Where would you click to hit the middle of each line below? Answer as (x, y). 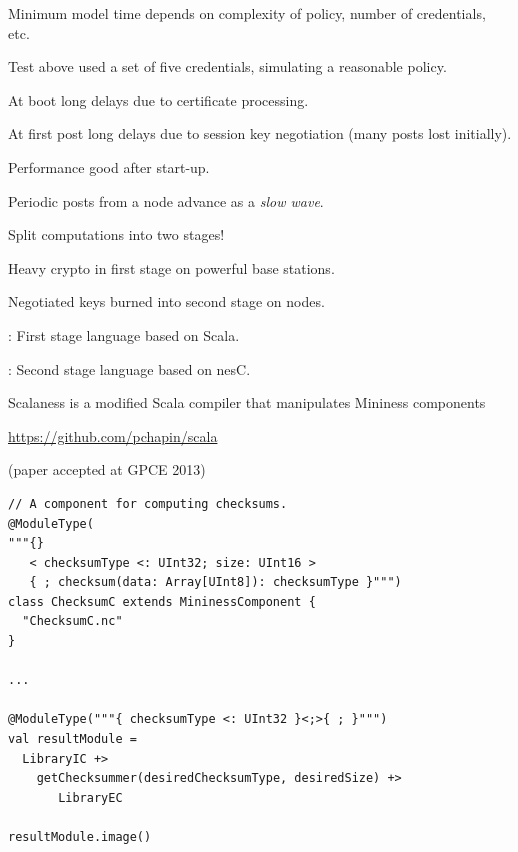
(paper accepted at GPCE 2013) (107, 469)
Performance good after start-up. (109, 166)
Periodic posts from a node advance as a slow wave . (166, 200)
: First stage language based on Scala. (124, 334)
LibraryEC (90, 797)
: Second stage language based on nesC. (129, 368)
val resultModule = (72, 739)
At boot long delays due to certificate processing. (158, 99)
